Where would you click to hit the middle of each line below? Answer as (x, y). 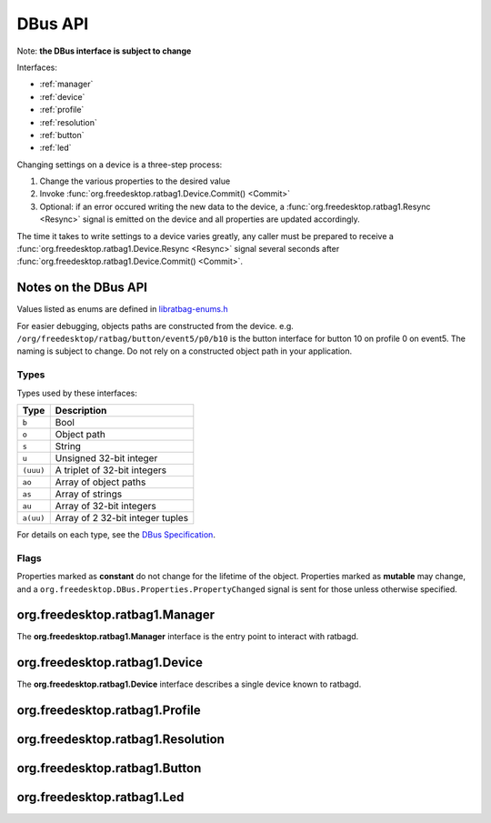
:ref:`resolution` (68, 122)
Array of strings (89, 494)
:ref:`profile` (62, 110)
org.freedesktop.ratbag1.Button (109, 768)
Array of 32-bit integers (105, 507)
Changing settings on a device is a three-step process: (120, 165)
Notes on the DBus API (82, 288)
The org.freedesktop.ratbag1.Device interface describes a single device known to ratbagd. (189, 684)
